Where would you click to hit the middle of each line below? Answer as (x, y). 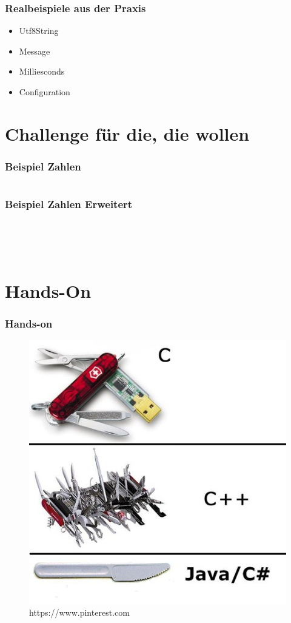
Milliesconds (42, 71)
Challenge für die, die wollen (127, 133)
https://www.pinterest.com (79, 612)
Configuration (45, 92)
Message (35, 51)
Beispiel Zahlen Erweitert (69, 204)
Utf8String (39, 31)
